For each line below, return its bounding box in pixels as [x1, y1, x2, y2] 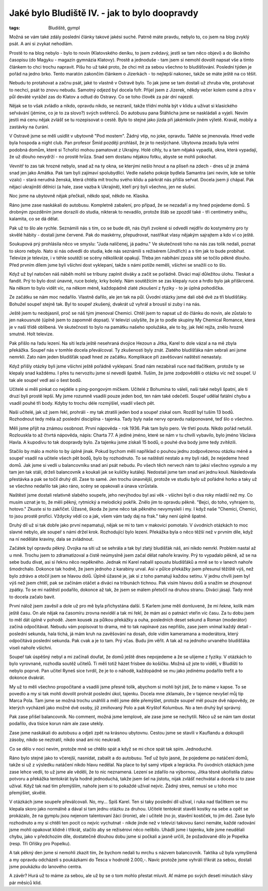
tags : [9, 25, 20, 31]
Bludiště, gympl [48, 25, 80, 31]
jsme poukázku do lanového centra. [9, 863, 82, 869]
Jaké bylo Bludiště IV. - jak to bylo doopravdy [9, 7, 199, 18]
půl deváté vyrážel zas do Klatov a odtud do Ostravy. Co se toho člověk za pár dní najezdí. [9, 94, 194, 100]
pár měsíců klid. [9, 880, 42, 886]
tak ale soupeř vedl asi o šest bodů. [9, 377, 82, 383]
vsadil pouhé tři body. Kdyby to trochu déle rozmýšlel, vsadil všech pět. [9, 400, 155, 406]
